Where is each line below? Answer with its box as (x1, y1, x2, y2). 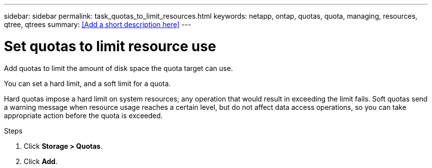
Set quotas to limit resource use (4, 37, 216, 55)
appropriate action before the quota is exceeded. (4, 111, 163, 120)
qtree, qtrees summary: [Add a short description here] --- (4, 20, 191, 29)
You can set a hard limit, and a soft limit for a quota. (4, 79, 171, 88)
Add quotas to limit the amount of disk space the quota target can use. (4, 64, 233, 72)
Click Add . (24, 157, 58, 166)
